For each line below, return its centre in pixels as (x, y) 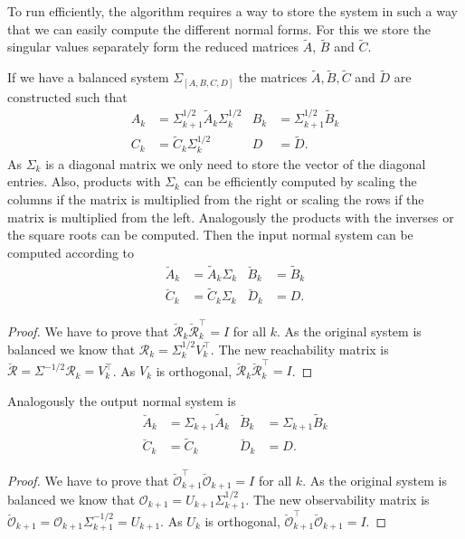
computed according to (71, 252)
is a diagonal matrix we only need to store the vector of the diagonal (236, 163)
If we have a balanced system (88, 77)
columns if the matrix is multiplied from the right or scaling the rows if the (216, 199)
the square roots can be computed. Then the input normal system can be (210, 235)
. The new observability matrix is (337, 499)
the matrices (273, 77)
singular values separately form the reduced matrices (153, 47)
